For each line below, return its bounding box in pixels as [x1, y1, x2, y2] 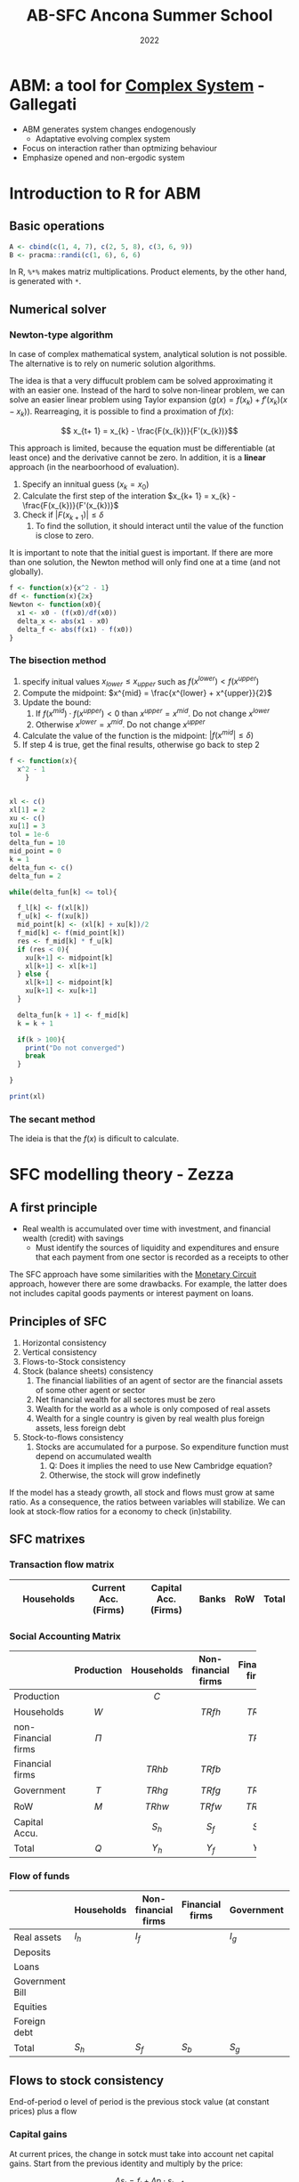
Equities [13, 2000, 47, 2013]
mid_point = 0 [9, 847, 62, 856]
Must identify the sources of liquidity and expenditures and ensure [35, 1243, 279, 1253]
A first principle [9, 1199, 98, 1215]
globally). [9, 566, 44, 577]
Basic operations [9, 219, 105, 234]
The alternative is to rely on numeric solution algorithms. [9, 358, 216, 369]
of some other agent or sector [35, 1385, 146, 1396]
